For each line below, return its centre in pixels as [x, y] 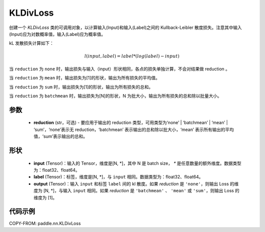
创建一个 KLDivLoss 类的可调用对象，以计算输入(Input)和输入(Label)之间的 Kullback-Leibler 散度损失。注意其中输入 [126, 27]
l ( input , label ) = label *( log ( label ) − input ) [132, 56]
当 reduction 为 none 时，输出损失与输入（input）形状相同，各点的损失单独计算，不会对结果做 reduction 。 [119, 69]
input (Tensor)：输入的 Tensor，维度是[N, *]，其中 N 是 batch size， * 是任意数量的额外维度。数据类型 [137, 163]
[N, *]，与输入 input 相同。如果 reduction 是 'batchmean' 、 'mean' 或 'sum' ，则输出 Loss [139, 191]
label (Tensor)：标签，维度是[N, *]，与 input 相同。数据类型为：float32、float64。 [119, 177]
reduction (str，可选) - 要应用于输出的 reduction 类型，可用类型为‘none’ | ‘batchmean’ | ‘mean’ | [131, 123]
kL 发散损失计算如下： [31, 43]
